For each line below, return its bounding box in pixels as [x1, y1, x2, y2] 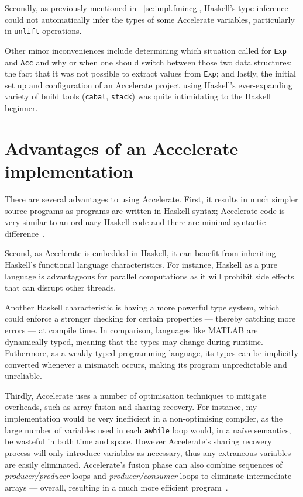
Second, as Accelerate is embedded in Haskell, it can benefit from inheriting [5, 247, 276, 259]
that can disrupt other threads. [5, 281, 116, 294]
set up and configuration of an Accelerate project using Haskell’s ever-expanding [5, 78, 292, 91]
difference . [5, 227, 45, 239]
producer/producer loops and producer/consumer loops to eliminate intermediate [5, 470, 292, 482]
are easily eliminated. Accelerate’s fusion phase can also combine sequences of [5, 458, 283, 470]
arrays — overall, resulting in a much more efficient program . [5, 481, 228, 493]
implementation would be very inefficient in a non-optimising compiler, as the [5, 412, 283, 424]
